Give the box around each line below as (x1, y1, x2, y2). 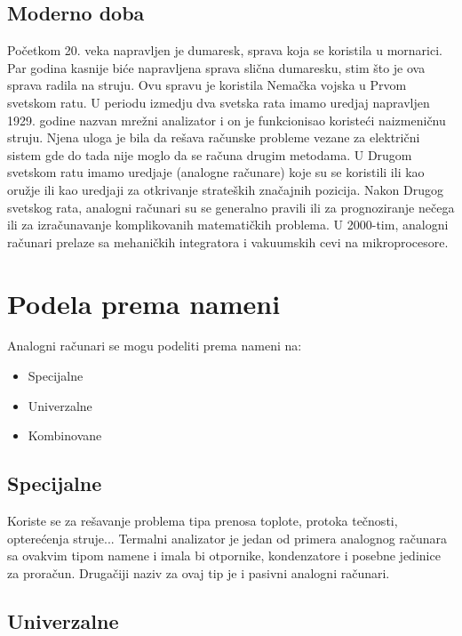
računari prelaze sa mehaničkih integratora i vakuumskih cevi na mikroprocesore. (7, 232, 449, 251)
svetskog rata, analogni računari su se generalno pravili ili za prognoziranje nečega (7, 197, 455, 216)
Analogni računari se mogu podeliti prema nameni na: (7, 336, 302, 355)
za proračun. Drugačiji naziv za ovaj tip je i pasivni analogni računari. (7, 563, 390, 582)
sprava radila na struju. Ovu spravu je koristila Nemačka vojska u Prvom (7, 76, 407, 94)
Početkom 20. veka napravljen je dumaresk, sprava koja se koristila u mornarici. (7, 41, 442, 60)
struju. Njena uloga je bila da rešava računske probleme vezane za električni (7, 128, 420, 147)
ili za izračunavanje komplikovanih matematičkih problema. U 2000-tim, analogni (7, 215, 449, 234)
